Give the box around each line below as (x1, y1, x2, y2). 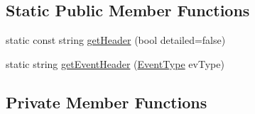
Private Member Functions (6, 91, 207, 113)
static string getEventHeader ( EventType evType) (6, 56, 224, 71)
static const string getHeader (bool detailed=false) (6, 33, 226, 47)
